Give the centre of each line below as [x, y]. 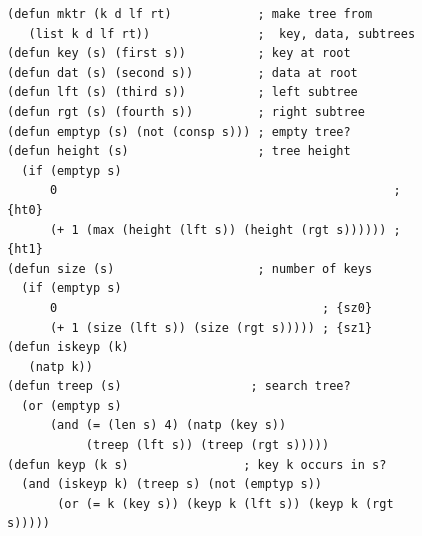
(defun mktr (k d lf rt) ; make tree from [190, 14]
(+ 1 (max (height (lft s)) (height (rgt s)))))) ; [225, 229]
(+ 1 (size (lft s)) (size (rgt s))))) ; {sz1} [211, 327]
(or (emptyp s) [71, 405]
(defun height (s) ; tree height [179, 151]
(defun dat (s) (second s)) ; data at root [182, 72]
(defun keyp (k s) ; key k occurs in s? [197, 464]
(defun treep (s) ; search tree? [179, 386]
